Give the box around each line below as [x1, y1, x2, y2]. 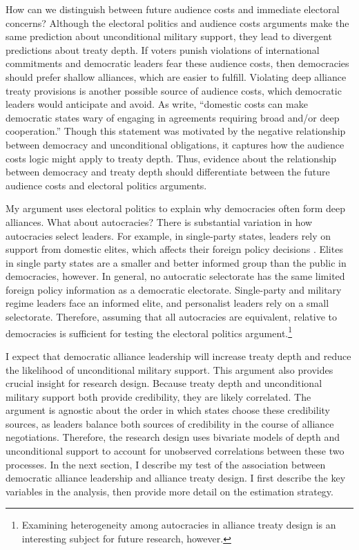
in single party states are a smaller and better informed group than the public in [6, 255, 347, 269]
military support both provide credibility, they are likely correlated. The [6, 389, 311, 404]
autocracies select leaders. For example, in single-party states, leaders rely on [6, 228, 331, 243]
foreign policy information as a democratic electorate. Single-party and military [6, 282, 342, 296]
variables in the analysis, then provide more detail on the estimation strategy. [6, 484, 333, 498]
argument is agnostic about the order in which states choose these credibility [6, 403, 330, 417]
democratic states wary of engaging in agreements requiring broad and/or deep [6, 110, 340, 124]
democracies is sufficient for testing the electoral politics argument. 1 [6, 323, 293, 340]
